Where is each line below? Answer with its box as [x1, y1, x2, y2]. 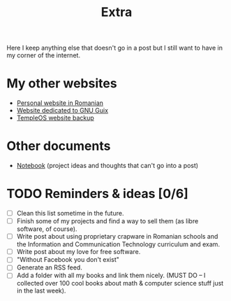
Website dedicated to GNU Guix [16, 106, 109, 115]
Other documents [6, 138, 111, 154]
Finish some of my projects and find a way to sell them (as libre [16, 217, 199, 225]
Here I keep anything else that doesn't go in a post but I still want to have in [6, 43, 223, 52]
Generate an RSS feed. [16, 263, 83, 272]
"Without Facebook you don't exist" [16, 255, 119, 264]
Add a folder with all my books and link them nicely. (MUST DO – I [16, 271, 206, 280]
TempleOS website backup [16, 113, 95, 122]
